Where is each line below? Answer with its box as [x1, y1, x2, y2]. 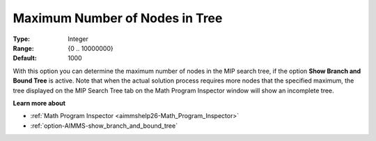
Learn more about [13, 99, 66, 107]
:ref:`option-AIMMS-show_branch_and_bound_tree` [30, 122, 178, 130]
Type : [13, 35, 31, 43]
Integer [68, 35, 88, 43]
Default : [13, 54, 38, 63]
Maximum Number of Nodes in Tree [13, 10, 223, 26]
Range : [13, 44, 34, 52]
